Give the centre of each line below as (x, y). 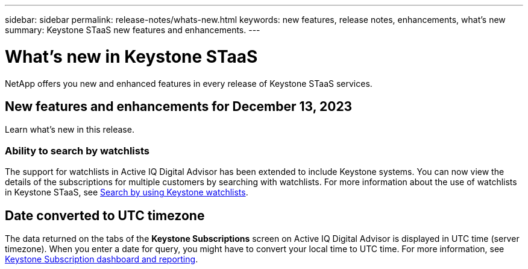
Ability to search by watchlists (77, 150)
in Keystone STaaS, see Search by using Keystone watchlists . (127, 192)
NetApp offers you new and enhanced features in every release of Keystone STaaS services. (189, 83)
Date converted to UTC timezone (105, 215)
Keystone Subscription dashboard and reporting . (102, 259)
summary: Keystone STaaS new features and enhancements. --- (133, 30)
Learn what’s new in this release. (70, 130)
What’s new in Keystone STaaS (131, 56)
